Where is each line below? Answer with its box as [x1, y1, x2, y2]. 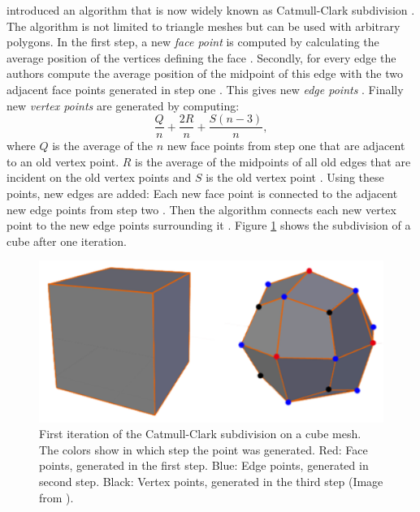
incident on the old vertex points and [6, 169, 192, 186]
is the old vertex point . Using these [206, 169, 384, 186]
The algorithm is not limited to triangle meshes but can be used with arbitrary [6, 17, 401, 34]
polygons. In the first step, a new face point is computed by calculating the [6, 33, 379, 50]
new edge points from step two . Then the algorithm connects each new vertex [6, 200, 396, 217]
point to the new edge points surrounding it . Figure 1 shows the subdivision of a [6, 217, 411, 234]
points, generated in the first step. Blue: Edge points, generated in [39, 457, 369, 474]
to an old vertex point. [6, 153, 119, 170]
